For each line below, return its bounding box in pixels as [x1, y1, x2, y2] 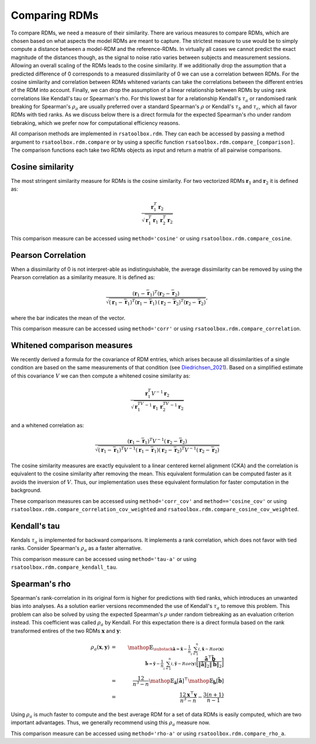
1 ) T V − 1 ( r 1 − [116, 446, 150, 454]
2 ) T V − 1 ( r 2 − [177, 446, 210, 454]
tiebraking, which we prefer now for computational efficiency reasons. [11, 119, 180, 126]
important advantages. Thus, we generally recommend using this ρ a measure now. [11, 719, 211, 728]
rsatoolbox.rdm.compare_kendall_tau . [11, 563, 118, 571]
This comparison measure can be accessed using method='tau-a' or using [11, 555, 197, 562]
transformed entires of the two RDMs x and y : [11, 627, 121, 634]
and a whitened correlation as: [11, 422, 84, 429]
